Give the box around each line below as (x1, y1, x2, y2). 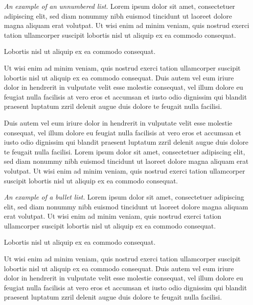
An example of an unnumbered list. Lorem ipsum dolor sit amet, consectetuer (4, 1, 235, 11)
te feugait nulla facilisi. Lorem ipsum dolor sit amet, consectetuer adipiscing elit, (4, 146, 245, 156)
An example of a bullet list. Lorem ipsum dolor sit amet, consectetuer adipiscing (4, 192, 244, 202)
